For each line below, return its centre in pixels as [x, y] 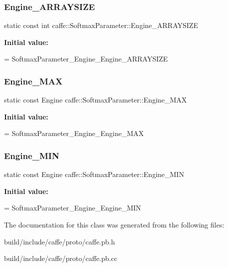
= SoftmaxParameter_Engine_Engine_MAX [74, 133]
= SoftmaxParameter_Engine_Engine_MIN [73, 208]
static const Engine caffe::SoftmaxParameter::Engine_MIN [94, 174]
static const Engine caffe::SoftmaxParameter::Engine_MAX [95, 100]
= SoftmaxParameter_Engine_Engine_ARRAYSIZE [86, 59]
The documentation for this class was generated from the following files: [114, 224]
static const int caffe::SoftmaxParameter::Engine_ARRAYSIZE [101, 25]
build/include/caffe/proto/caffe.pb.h [59, 241]
